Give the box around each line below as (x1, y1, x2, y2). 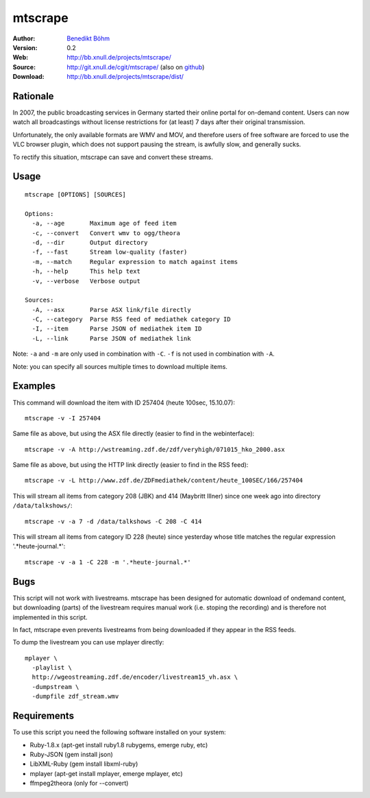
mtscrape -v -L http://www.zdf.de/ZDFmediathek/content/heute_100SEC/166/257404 (25, 476, 304, 485)
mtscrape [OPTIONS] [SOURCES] (25, 191, 127, 198)
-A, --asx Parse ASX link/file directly (32, 306, 191, 313)
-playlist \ (32, 664, 72, 672)
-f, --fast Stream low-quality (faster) (32, 248, 188, 256)
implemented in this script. (12, 613, 88, 621)
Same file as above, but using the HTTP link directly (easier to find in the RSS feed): (12, 461, 249, 469)
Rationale (12, 90, 54, 102)
